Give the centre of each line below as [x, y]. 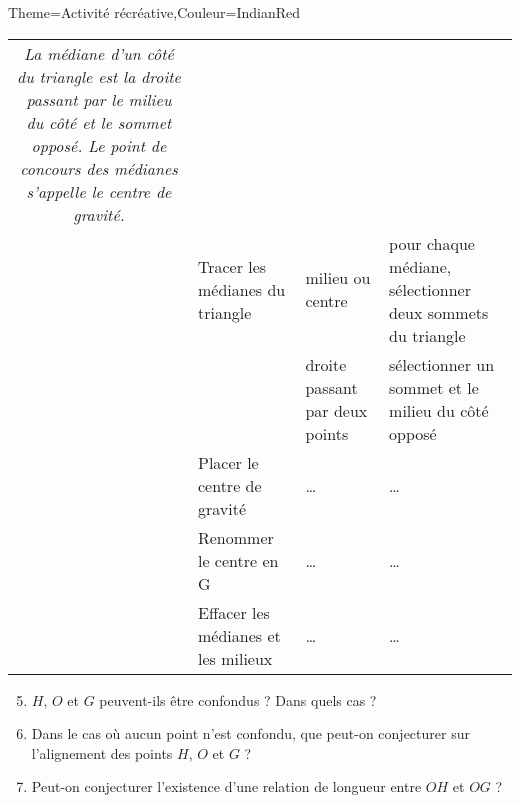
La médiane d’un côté [99, 53]
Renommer [235, 537]
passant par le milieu [99, 99]
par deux [336, 410]
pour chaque [432, 243]
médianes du [241, 289]
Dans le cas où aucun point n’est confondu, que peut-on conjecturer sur [250, 733]
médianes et [239, 635]
